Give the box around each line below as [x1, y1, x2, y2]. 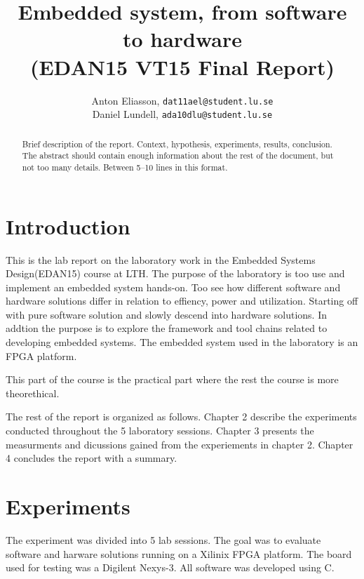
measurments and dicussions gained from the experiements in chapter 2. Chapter [6, 437, 353, 451]
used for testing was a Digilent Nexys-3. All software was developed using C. [6, 560, 335, 575]
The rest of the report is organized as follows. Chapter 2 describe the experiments [6, 409, 357, 424]
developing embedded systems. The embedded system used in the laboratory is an [6, 335, 358, 350]
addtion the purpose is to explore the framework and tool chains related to [6, 321, 328, 335]
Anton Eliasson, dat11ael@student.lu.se [91, 93, 274, 107]
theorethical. [6, 385, 60, 400]
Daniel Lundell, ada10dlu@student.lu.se [92, 107, 273, 121]
